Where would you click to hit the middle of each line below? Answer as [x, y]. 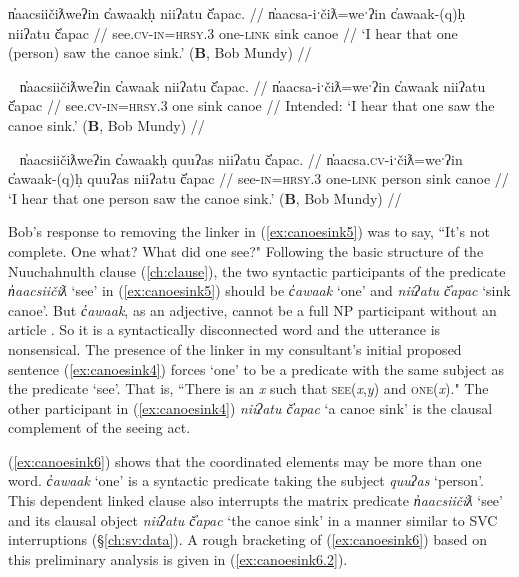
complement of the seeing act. [99, 427]
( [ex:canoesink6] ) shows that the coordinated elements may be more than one [245, 460]
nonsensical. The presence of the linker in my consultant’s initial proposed [235, 348]
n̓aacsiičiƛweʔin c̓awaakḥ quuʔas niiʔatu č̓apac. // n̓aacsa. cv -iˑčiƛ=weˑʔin [241, 158]
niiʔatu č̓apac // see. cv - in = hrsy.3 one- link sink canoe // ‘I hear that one [233, 32]
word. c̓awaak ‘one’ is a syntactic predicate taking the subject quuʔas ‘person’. [246, 480]
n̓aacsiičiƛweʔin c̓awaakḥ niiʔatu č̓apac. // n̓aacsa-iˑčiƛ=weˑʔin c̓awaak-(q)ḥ [237, 13]
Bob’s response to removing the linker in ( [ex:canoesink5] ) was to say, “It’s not [249, 231]
